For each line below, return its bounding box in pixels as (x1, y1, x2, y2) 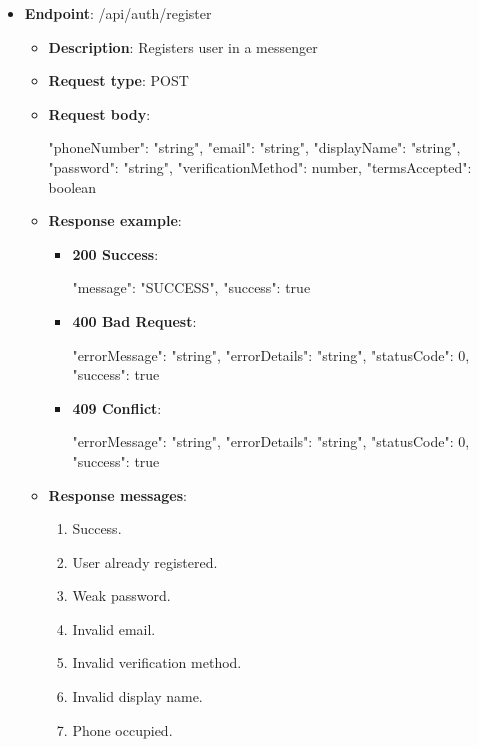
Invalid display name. (72, 686, 203, 707)
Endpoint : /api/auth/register (24, 3, 212, 23)
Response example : (48, 210, 182, 231)
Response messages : (48, 484, 187, 505)
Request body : (48, 103, 151, 124)
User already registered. (72, 551, 218, 572)
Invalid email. (72, 618, 156, 639)
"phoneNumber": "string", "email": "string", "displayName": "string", (48, 137, 461, 158)
